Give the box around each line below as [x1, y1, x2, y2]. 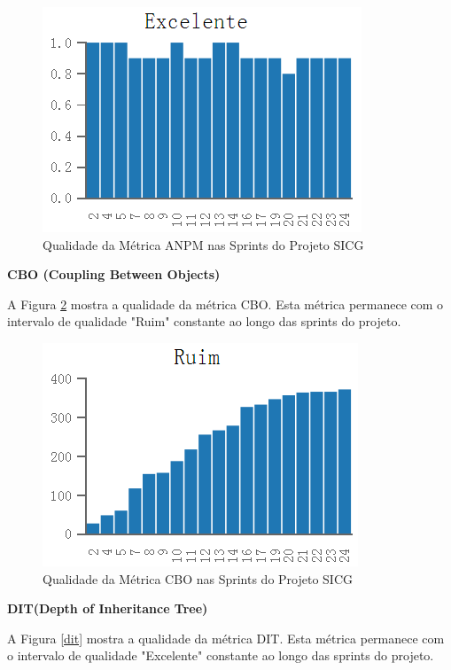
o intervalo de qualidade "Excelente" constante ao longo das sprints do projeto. [7, 646, 434, 665]
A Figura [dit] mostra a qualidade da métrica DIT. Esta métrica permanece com [7, 628, 445, 647]
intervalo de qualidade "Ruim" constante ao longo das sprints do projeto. [7, 312, 401, 331]
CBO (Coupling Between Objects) [7, 265, 221, 284]
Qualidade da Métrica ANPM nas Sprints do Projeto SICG [43, 235, 364, 253]
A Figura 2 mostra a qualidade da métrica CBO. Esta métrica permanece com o [7, 294, 444, 313]
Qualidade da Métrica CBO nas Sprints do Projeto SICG [43, 569, 354, 588]
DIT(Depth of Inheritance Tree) [7, 599, 208, 618]
